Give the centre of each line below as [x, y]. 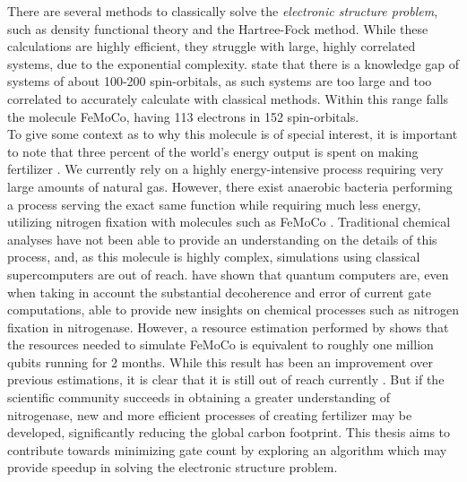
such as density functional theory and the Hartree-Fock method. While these [218, 28]
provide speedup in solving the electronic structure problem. [173, 467]
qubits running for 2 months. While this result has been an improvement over [221, 361]
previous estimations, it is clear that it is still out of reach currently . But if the [226, 379]
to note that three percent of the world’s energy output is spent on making [213, 151]
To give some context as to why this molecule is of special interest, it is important [233, 134]
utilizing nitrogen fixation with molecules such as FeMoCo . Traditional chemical [229, 222]
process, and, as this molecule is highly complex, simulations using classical [214, 257]
